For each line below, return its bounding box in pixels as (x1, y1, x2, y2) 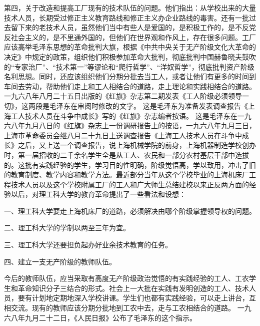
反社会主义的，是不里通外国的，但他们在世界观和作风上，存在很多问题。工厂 (4, 32, 256, 42)
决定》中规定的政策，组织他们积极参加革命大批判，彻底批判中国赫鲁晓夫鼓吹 (4, 51, 256, 62)
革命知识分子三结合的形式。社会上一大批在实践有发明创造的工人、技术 (17, 282, 249, 293)
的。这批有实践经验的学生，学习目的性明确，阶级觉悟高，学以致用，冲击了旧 (4, 159, 256, 170)
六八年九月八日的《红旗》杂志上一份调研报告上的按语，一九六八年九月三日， (4, 120, 256, 131)
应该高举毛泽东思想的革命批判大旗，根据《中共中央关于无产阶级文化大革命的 (4, 42, 256, 52)
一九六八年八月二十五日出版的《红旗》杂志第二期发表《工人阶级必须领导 (4, 91, 242, 101)
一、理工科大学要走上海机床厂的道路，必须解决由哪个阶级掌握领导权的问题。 (4, 205, 256, 216)
